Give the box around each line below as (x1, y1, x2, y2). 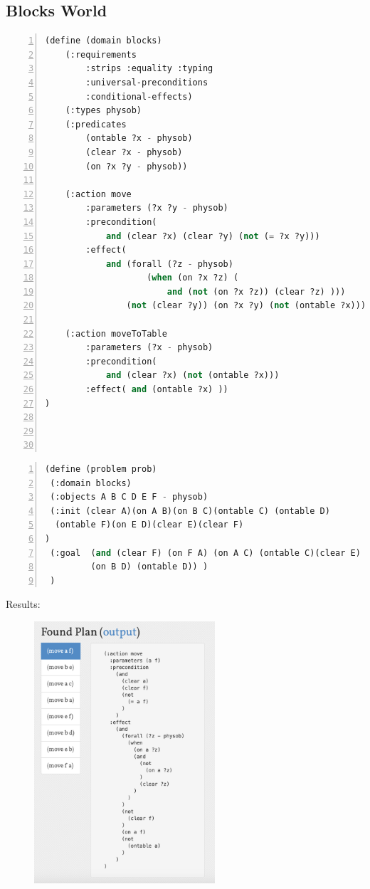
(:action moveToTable (65, 328, 167, 339)
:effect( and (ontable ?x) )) (85, 384, 228, 395)
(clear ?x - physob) (85, 147, 183, 157)
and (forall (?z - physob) (105, 258, 233, 269)
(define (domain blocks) (45, 36, 162, 46)
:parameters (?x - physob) (85, 342, 213, 353)
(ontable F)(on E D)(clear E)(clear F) (55, 520, 244, 530)
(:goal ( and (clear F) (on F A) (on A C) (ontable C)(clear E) (50, 547, 361, 558)
